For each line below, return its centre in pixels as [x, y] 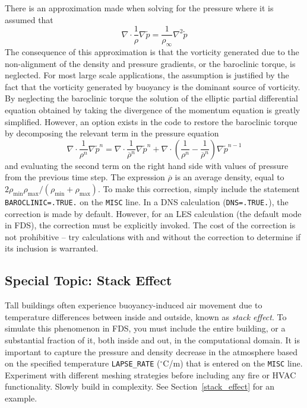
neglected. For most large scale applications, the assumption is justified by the [147, 75]
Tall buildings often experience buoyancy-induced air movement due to [134, 305]
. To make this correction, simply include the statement [199, 188]
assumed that [29, 19]
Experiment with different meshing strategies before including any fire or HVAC [151, 374]
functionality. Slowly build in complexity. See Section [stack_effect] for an [140, 386]
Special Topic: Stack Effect [88, 280]
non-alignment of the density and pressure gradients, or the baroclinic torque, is [150, 63]
